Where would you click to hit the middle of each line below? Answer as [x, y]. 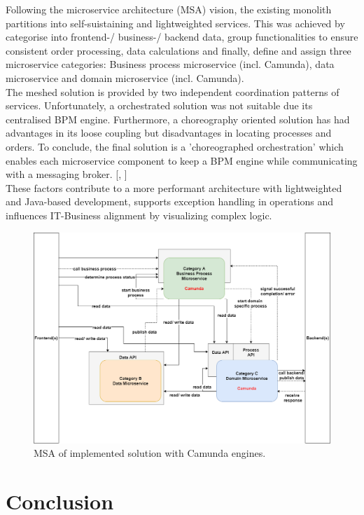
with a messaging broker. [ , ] [66, 174]
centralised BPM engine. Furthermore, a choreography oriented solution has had [178, 119]
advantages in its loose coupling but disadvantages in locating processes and [169, 133]
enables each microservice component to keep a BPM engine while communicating [182, 160]
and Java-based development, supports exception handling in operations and [170, 201]
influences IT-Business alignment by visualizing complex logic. [139, 215]
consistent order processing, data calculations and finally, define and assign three [178, 50]
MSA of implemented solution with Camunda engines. [150, 453]
